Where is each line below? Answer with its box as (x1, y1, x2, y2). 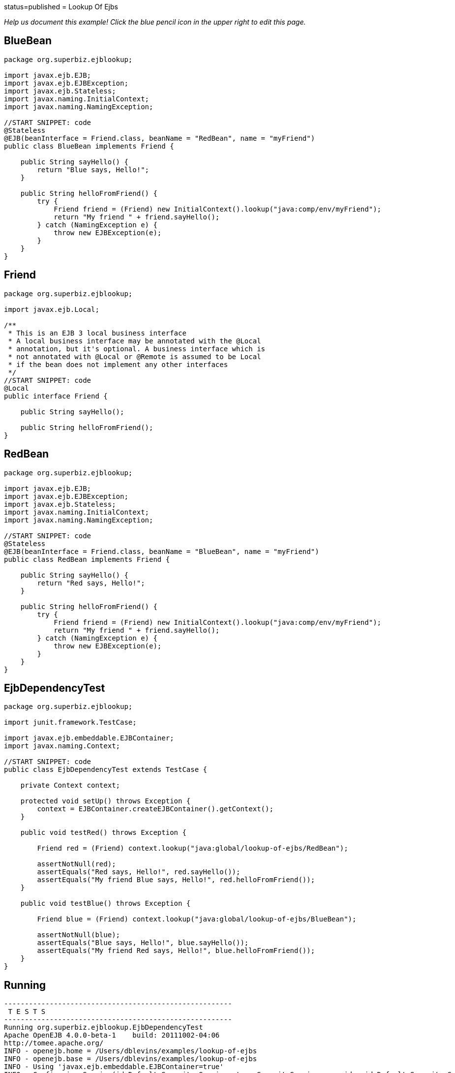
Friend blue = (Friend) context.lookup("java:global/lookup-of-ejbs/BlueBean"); (37, 915, 357, 923)
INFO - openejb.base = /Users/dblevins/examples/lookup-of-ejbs (4, 1055, 257, 1063)
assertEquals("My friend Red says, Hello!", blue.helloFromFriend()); (37, 947, 315, 955)
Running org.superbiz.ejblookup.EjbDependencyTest (4, 1023, 203, 1032)
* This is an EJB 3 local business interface (8, 329, 186, 337)
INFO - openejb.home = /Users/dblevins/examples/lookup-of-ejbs (4, 1047, 257, 1055)
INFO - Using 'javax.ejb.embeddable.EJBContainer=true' (4, 1063, 224, 1071)
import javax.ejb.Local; (4, 305, 99, 313)
